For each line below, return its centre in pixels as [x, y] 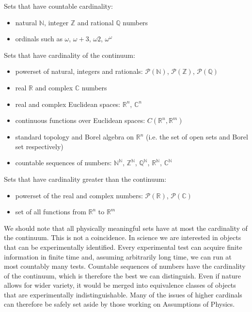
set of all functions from [51, 212]
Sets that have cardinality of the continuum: [70, 55]
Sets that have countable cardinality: [58, 6]
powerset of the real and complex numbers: [79, 195]
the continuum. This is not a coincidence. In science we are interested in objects [123, 237]
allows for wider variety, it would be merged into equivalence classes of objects [120, 285]
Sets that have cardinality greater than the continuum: [85, 179]
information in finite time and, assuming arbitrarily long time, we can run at [118, 256]
